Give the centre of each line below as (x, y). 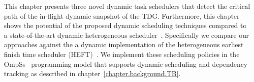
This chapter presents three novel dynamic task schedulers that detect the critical (127, 6)
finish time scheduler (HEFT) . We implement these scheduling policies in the (122, 54)
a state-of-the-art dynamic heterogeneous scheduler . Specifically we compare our (127, 35)
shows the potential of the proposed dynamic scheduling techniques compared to (125, 25)
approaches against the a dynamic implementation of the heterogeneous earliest (124, 44)
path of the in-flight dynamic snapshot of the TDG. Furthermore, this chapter (122, 15)
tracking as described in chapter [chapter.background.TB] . (92, 73)
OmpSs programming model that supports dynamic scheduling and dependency (126, 64)
